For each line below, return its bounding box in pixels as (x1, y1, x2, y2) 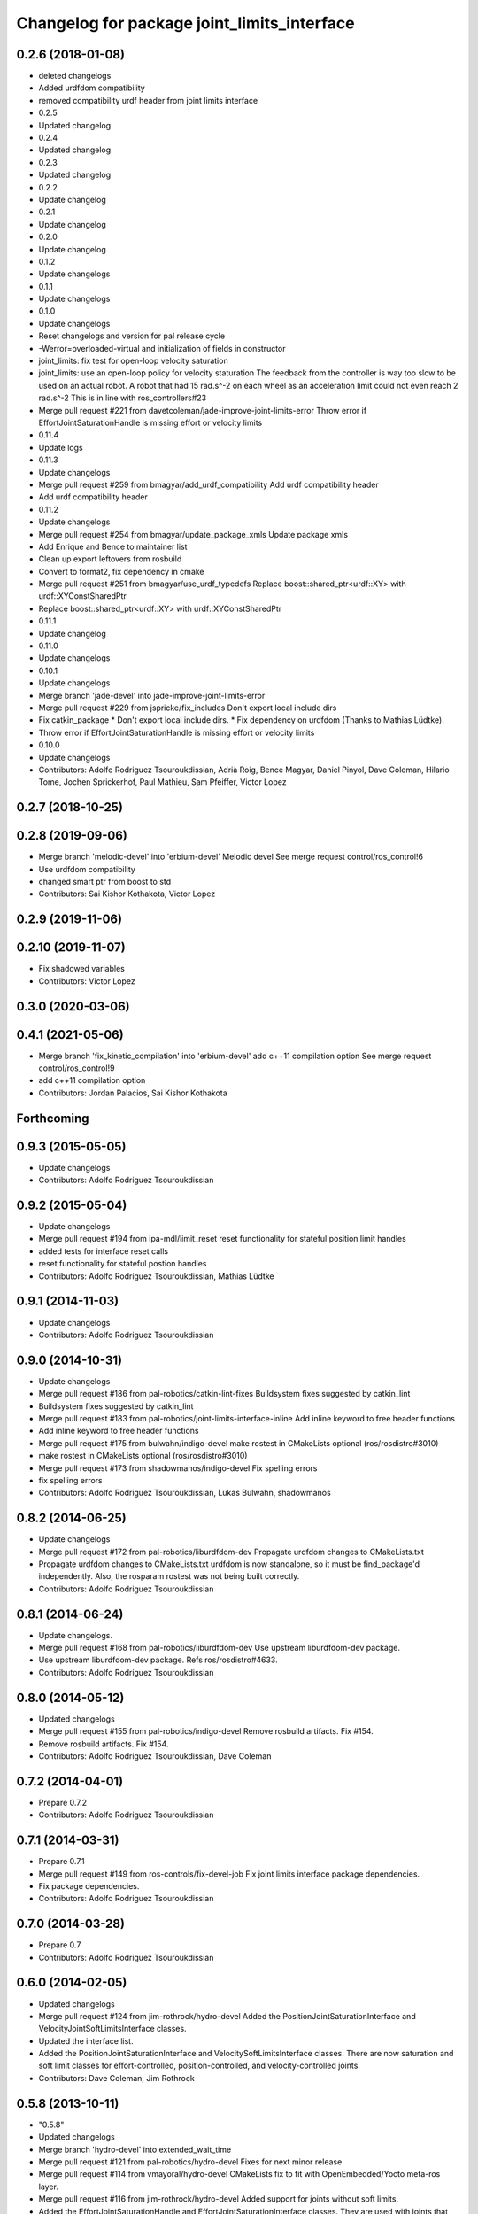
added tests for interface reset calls (38, 1245, 168, 1257)
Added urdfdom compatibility (38, 82, 145, 93)
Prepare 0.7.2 (38, 1797, 88, 1808)
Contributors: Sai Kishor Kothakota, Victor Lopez (38, 888, 216, 899)
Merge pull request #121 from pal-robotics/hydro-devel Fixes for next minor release (38, 2156, 343, 2167)
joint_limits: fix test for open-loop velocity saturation (38, 355, 229, 367)
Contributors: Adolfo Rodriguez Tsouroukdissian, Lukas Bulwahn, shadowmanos (38, 1488, 331, 1498)
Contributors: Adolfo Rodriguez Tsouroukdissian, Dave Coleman (38, 1750, 272, 1761)
